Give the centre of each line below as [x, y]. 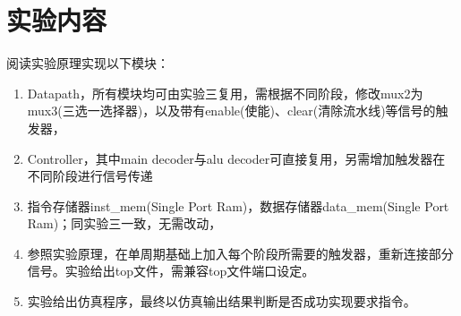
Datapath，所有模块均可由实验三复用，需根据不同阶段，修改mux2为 [225, 93]
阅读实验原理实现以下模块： [88, 63]
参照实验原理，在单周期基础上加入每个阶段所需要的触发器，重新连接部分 [240, 253]
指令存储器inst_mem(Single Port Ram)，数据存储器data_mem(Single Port [238, 205]
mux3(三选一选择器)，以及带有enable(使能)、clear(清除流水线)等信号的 [231, 111]
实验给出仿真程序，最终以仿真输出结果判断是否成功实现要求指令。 [222, 301]
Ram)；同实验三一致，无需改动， [124, 223]
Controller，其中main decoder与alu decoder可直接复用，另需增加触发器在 [236, 158]
